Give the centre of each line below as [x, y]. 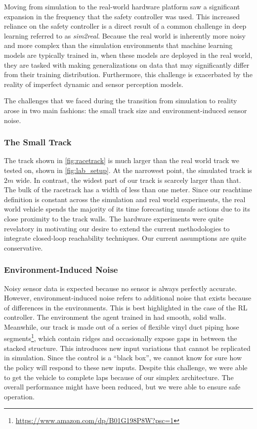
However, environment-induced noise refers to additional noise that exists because [128, 298]
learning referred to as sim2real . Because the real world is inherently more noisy [125, 35]
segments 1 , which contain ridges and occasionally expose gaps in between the [121, 338]
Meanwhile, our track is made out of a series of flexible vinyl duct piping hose [122, 326]
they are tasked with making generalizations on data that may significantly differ [127, 64]
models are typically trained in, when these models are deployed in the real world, [128, 55]
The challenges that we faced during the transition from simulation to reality [121, 101]
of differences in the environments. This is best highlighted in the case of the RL [126, 307]
